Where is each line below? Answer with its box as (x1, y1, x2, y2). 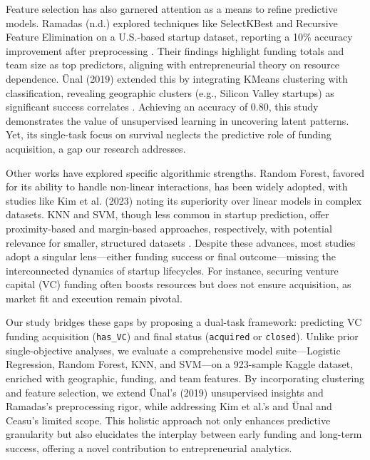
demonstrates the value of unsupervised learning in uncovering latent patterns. (6, 113, 349, 128)
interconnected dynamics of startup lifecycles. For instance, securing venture (6, 262, 339, 277)
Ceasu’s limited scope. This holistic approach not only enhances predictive (6, 412, 331, 427)
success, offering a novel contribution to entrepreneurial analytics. (6, 440, 292, 455)
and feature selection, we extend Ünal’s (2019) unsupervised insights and (6, 384, 324, 399)
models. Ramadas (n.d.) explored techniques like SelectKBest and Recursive (6, 15, 338, 30)
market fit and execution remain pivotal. (6, 290, 183, 305)
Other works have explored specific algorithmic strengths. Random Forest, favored (6, 165, 365, 180)
